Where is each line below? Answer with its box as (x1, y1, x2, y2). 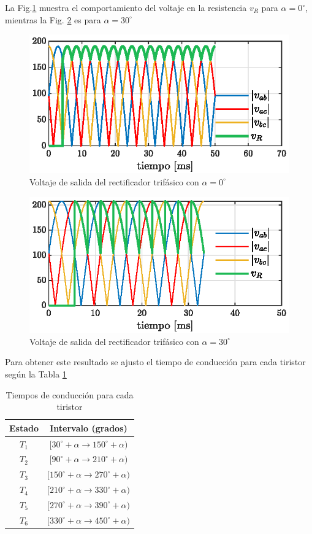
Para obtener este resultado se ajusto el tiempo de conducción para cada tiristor (5, 355, 306, 368)
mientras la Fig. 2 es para (5, 13, 101, 26)
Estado (9, 421, 39, 434)
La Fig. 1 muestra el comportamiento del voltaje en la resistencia (5, 1, 247, 14)
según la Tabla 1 (5, 367, 67, 380)
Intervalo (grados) (50, 421, 127, 434)
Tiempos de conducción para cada (6, 388, 134, 401)
